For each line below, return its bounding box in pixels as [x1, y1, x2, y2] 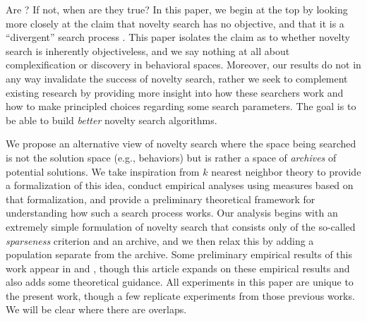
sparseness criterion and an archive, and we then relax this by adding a [6, 233, 314, 248]
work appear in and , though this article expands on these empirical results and [6, 260, 350, 275]
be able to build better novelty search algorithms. [6, 112, 217, 127]
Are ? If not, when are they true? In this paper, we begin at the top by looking [6, 2, 348, 16]
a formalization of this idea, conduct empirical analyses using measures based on [6, 178, 354, 193]
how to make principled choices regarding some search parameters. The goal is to [6, 99, 356, 114]
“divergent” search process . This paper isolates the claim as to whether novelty [6, 30, 350, 44]
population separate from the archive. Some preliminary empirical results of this [6, 247, 352, 262]
